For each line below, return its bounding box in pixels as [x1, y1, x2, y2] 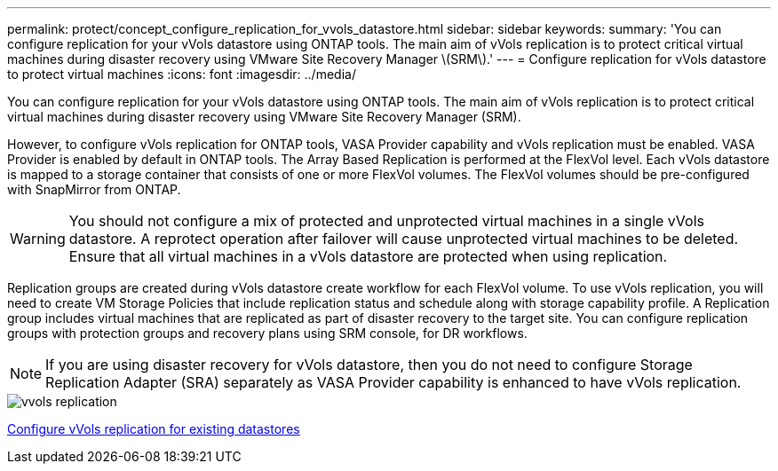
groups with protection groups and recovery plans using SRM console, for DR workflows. [7, 326, 528, 341]
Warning [10, 230, 66, 247]
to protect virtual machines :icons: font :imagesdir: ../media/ [7, 67, 356, 82]
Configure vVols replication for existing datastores [7, 421, 300, 436]
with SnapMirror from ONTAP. [7, 182, 181, 197]
